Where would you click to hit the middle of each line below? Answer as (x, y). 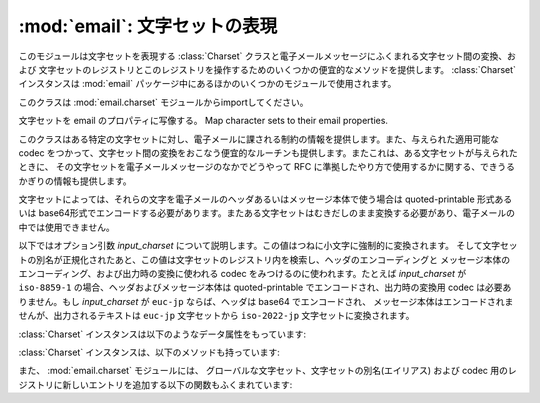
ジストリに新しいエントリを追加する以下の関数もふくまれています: (155, 384)
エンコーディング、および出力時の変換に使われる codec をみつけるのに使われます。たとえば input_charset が (242, 274)
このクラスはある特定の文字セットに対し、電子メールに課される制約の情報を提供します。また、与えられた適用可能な (259, 139)
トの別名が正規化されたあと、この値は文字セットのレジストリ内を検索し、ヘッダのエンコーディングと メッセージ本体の (264, 259)
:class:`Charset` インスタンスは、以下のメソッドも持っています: (149, 352)
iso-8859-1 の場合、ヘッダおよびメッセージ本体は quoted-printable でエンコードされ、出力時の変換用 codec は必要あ (265, 287)
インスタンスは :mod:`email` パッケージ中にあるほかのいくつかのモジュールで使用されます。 (207, 84)
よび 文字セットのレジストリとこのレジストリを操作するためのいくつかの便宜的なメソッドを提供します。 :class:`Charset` (267, 69)
